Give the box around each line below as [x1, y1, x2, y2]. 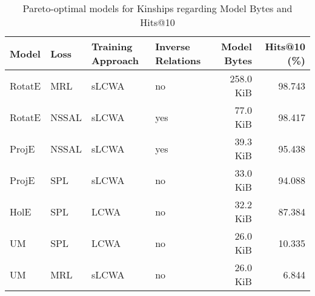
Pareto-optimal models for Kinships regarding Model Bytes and [22, 1, 293, 15]
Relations [155, 53, 201, 67]
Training [91, 39, 133, 53]
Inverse [155, 39, 190, 53]
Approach [91, 53, 139, 67]
